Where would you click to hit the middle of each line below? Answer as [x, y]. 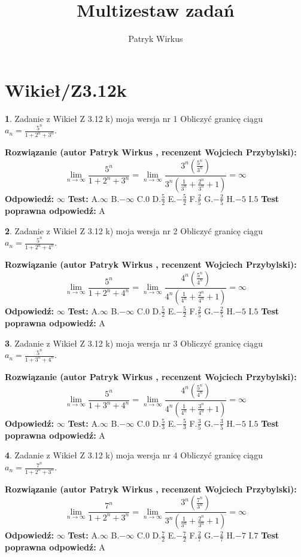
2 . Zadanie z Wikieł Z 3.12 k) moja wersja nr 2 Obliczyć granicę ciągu [134, 230]
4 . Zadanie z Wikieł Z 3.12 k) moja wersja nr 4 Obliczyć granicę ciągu [134, 455]
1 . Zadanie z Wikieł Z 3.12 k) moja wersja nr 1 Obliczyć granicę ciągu [134, 118]
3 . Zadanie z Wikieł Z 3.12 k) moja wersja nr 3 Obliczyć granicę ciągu [134, 343]
